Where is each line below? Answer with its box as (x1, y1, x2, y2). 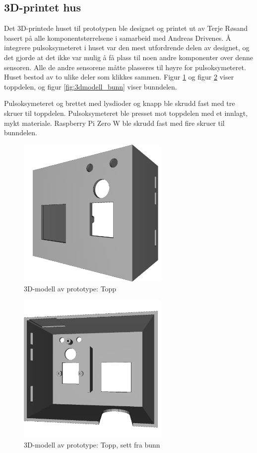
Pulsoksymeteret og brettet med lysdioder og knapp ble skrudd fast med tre (4, 98, 235, 108)
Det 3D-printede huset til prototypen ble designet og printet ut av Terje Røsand (4, 23, 248, 33)
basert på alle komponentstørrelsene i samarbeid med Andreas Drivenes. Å (4, 32, 231, 43)
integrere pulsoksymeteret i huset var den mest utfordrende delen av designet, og (4, 42, 250, 53)
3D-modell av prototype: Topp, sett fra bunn (24, 439, 160, 450)
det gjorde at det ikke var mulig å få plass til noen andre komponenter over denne (4, 52, 254, 62)
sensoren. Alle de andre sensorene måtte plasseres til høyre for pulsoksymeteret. (4, 62, 246, 72)
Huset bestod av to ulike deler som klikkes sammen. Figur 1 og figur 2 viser (4, 72, 234, 82)
